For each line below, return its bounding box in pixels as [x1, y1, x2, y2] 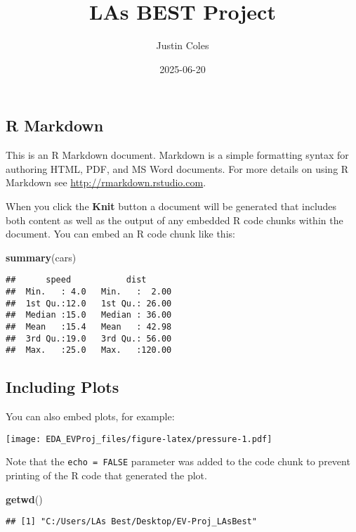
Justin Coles [156, 38, 209, 53]
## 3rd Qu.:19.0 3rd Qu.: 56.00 [6, 333, 172, 344]
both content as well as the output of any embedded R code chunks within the [6, 212, 343, 227]
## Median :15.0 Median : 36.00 [6, 310, 172, 320]
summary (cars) [6, 249, 77, 264]
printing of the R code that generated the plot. [6, 467, 207, 482]
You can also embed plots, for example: [6, 409, 175, 424]
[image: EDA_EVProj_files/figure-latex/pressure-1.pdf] [6, 434, 272, 444]
